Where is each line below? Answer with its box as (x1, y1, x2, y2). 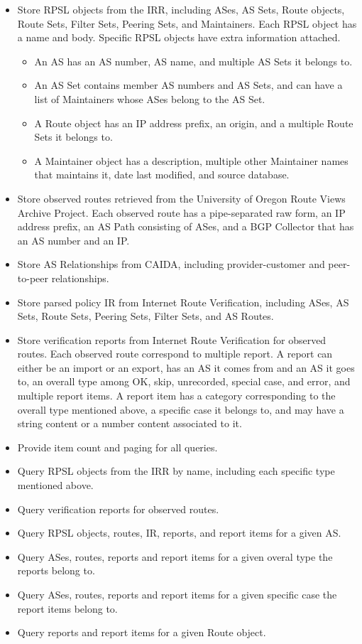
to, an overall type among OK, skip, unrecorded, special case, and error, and (17, 374, 351, 389)
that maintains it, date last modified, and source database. (34, 167, 290, 182)
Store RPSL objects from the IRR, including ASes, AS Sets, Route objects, (17, 2, 345, 16)
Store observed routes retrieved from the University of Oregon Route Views (17, 190, 346, 205)
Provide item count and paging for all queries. (17, 439, 218, 454)
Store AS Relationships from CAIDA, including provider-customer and (17, 257, 325, 272)
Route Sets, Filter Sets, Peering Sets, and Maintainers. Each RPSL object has (17, 16, 357, 31)
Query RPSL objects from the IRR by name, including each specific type (17, 463, 335, 478)
